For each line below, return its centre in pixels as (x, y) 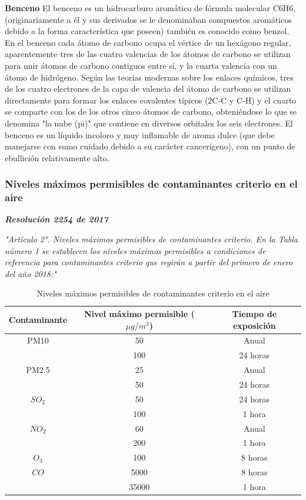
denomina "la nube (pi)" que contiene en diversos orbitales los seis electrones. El (149, 123)
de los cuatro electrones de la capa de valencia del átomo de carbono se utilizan (148, 89)
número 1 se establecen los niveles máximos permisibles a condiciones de (135, 250)
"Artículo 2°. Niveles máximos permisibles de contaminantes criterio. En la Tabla (151, 239)
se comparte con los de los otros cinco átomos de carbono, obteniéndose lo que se (151, 111)
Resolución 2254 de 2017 (56, 219)
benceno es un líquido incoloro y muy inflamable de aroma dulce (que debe (140, 134)
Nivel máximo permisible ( (139, 314)
